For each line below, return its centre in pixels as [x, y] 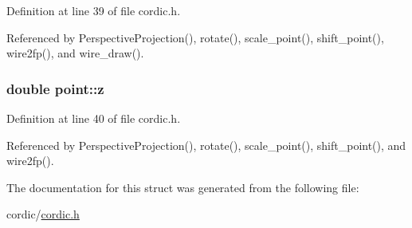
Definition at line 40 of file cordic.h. [94, 118]
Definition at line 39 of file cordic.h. [94, 10]
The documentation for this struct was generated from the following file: [183, 187]
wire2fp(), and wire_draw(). [75, 53]
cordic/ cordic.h [43, 214]
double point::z [55, 88]
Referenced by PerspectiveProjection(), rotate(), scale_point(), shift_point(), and [206, 145]
